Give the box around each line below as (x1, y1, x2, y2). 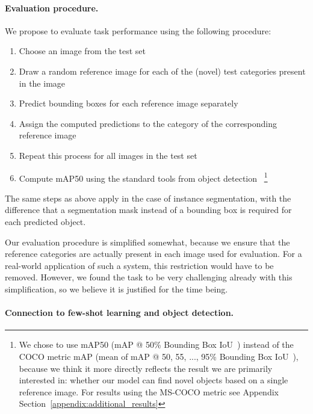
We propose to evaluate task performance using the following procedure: (5, 24, 271, 37)
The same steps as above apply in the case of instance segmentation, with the (5, 191, 291, 204)
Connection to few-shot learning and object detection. (5, 306, 234, 319)
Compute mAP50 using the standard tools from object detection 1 (19, 170, 268, 184)
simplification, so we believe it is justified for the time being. (5, 282, 228, 295)
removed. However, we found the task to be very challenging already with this (5, 271, 293, 283)
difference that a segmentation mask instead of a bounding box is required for (5, 203, 292, 216)
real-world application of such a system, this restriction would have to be (5, 259, 274, 271)
